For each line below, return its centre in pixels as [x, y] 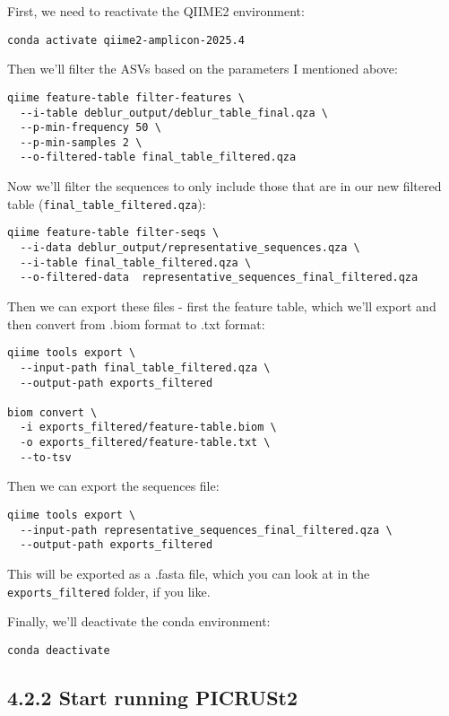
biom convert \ [52, 412]
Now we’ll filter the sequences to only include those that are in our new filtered [224, 186]
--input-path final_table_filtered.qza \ [145, 367]
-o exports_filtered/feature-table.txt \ [145, 443]
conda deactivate [59, 650]
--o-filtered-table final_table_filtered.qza [158, 157]
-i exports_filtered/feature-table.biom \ [148, 428]
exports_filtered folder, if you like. [109, 591]
